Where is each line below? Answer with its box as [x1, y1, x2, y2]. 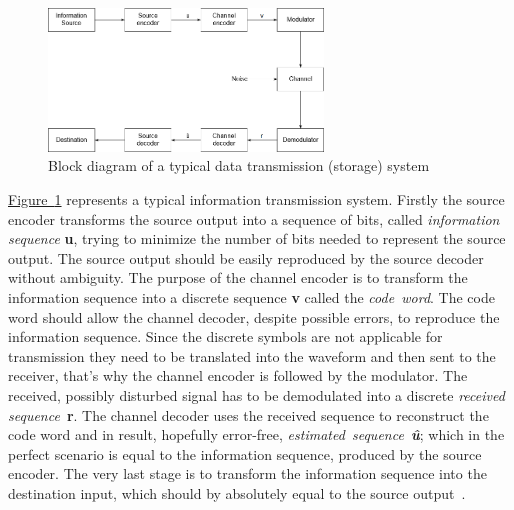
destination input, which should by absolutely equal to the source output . [8, 482, 466, 503]
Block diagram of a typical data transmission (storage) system [48, 155, 430, 176]
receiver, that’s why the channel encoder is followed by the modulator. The [8, 365, 468, 386]
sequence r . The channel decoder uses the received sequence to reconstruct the [8, 404, 489, 425]
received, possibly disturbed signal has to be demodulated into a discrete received [8, 384, 505, 405]
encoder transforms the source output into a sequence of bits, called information [8, 208, 500, 229]
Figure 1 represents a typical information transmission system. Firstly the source [8, 188, 505, 209]
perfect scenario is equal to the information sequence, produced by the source [8, 443, 482, 464]
